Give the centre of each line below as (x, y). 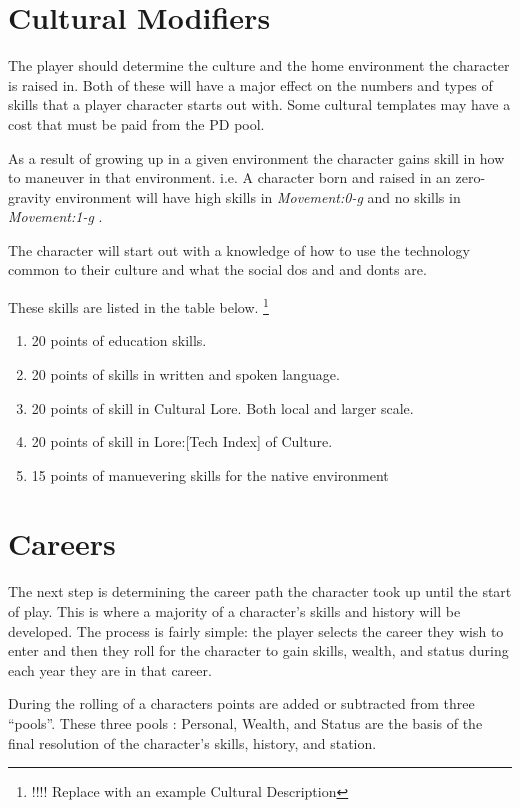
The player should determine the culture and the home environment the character (259, 65)
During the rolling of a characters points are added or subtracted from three (241, 703)
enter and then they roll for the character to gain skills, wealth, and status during (258, 650)
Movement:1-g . (55, 216)
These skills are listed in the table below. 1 (138, 305)
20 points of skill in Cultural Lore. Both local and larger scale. (222, 407)
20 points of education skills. (119, 340)
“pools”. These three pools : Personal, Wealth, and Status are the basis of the (245, 722)
